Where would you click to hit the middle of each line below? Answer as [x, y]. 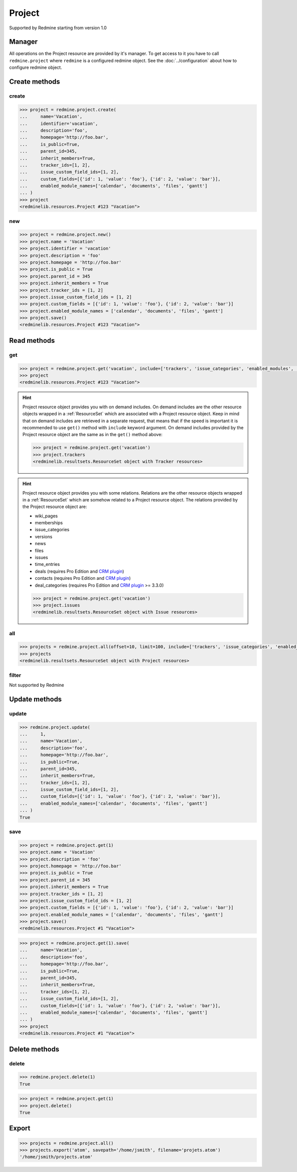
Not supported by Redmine [37, 685]
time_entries [48, 564]
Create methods [35, 82]
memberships [49, 523]
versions [44, 536]
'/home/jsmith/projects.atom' [56, 1157]
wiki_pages [46, 516]
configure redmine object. [36, 67]
